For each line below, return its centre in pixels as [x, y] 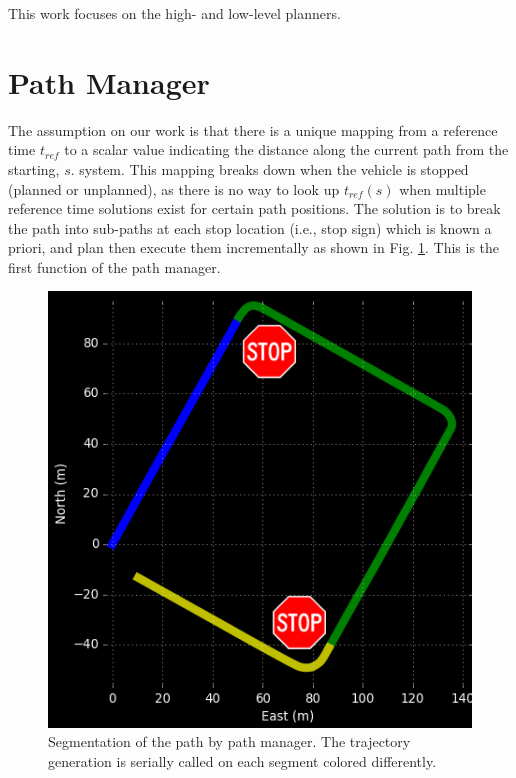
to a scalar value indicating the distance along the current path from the [286, 149]
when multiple [442, 188]
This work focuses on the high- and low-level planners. [174, 13]
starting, [34, 168]
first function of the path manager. [114, 266]
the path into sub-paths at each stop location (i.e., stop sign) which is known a [250, 227]
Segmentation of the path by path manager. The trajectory [229, 741]
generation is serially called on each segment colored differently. [242, 760]
